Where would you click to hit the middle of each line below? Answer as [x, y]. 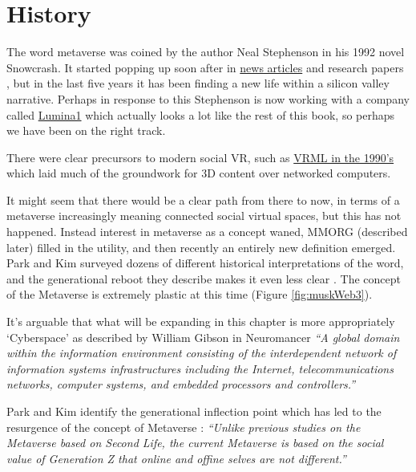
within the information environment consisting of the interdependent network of [202, 353]
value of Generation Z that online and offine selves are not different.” [176, 458]
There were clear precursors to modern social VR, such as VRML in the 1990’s [200, 157]
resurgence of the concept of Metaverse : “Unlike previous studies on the [184, 427]
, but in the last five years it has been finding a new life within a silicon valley [198, 83]
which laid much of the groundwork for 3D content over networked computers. [199, 173]
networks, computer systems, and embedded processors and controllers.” [181, 384]
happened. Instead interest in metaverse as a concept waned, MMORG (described [207, 232]
